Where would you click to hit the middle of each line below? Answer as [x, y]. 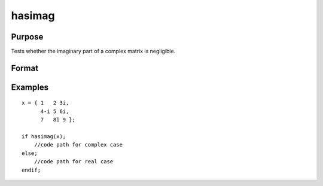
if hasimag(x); [44, 137]
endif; [31, 170]
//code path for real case [74, 162]
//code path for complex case [78, 145]
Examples [30, 87]
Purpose [27, 37]
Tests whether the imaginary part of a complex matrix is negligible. [93, 51]
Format [25, 68]
